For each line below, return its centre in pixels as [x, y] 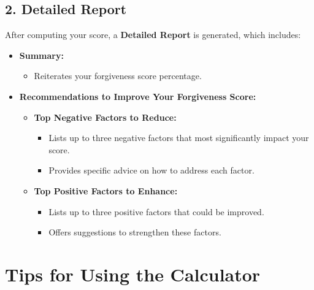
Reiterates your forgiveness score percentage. [118, 76]
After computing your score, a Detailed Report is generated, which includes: [153, 35]
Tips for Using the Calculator [133, 274]
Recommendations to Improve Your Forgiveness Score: [138, 96]
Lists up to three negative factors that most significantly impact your [179, 138]
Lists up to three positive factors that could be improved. [156, 211]
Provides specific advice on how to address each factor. [151, 170]
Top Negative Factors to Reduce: [105, 117]
